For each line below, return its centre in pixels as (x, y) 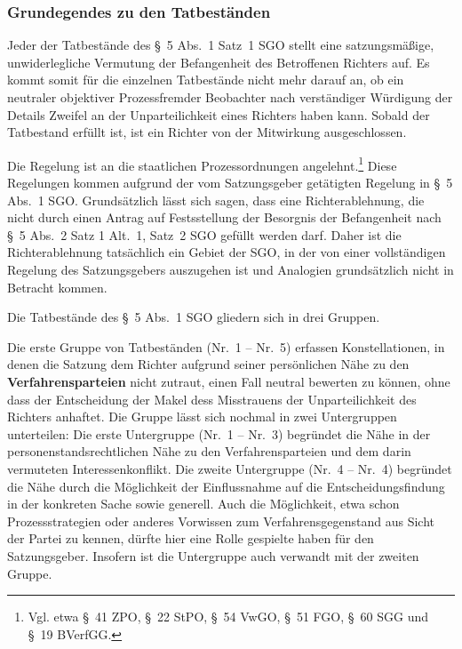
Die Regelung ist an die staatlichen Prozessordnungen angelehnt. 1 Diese (202, 164)
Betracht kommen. (57, 287)
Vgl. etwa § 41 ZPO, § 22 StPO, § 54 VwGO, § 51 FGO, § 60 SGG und (228, 617)
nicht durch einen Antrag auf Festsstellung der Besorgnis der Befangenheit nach (224, 217)
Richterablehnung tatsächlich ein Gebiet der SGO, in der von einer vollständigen (227, 252)
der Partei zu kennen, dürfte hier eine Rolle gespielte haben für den (191, 538)
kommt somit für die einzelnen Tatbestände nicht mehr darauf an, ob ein (206, 80)
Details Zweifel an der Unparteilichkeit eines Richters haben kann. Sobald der (219, 114)
